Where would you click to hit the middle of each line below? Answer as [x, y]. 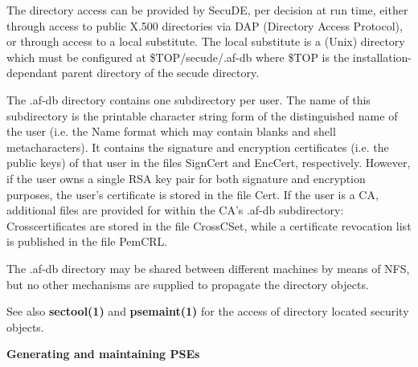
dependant [32, 73]
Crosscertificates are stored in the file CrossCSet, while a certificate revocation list [209, 225]
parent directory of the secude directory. [160, 73]
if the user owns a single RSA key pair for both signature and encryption [186, 178]
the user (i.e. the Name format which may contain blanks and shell [171, 131]
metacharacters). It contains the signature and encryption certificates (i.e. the [198, 147]
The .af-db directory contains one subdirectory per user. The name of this [189, 99]
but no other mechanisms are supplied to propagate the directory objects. [188, 284]
